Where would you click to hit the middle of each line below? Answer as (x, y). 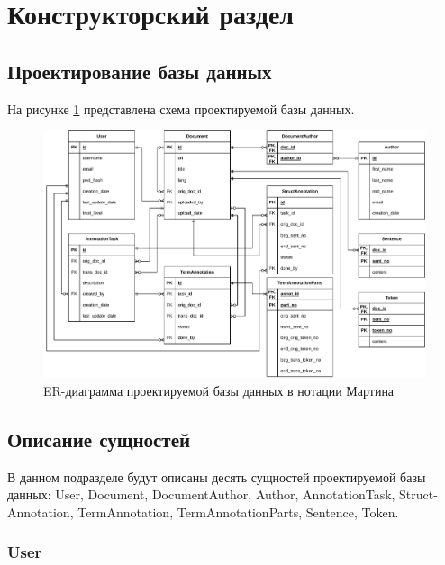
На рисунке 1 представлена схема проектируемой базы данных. (181, 108)
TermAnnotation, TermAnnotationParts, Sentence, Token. (238, 511)
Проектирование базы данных (140, 71)
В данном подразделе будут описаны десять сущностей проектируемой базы (217, 476)
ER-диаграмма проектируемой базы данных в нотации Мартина (219, 390)
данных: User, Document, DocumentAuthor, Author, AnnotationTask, (201, 494)
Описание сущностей (99, 439)
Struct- (418, 494)
